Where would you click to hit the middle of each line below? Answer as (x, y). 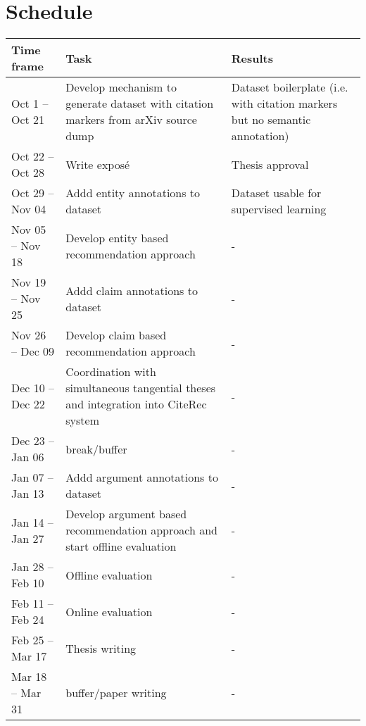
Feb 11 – (32, 603)
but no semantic (271, 120)
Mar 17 (29, 656)
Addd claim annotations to (132, 290)
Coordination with (111, 372)
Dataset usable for (276, 193)
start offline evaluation (121, 546)
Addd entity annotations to (133, 193)
